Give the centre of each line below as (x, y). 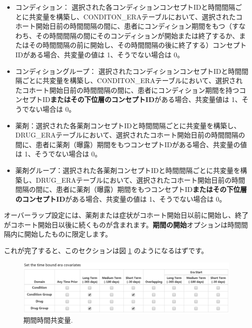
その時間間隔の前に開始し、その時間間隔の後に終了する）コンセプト (138, 45)
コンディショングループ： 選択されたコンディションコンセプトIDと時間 (128, 71)
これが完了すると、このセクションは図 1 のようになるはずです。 (106, 250)
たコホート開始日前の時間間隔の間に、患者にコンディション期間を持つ (127, 90)
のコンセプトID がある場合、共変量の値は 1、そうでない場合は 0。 (121, 199)
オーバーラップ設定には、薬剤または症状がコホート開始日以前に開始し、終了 (126, 215)
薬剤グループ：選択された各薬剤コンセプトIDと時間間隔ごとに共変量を (128, 170)
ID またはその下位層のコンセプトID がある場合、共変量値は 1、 (142, 99)
